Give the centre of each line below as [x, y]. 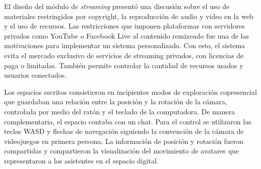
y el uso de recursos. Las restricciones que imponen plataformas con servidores [124, 26]
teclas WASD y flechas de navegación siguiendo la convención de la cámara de [124, 131]
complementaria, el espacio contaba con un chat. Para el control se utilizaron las [128, 121]
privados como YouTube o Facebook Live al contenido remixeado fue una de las [126, 35]
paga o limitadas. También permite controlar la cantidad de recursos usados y [124, 65]
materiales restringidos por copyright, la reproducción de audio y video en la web [129, 16]
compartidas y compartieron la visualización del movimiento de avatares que [121, 151]
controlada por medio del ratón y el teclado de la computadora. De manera [120, 111]
